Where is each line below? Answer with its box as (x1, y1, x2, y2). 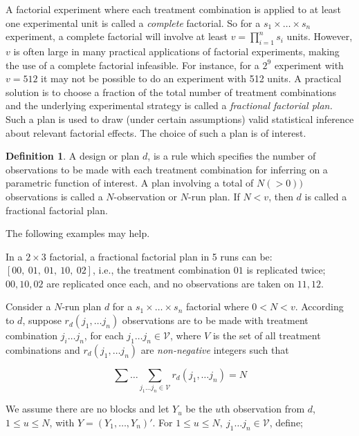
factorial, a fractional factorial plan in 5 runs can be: (49, 249, 273, 263)
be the (185, 401, 212, 416)
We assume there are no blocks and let (6, 401, 169, 416)
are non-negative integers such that (140, 342, 289, 357)
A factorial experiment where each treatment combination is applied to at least (6, 2, 341, 16)
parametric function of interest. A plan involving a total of (6, 176, 254, 190)
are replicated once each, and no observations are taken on (46, 276, 295, 290)
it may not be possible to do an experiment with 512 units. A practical (41, 71, 342, 86)
